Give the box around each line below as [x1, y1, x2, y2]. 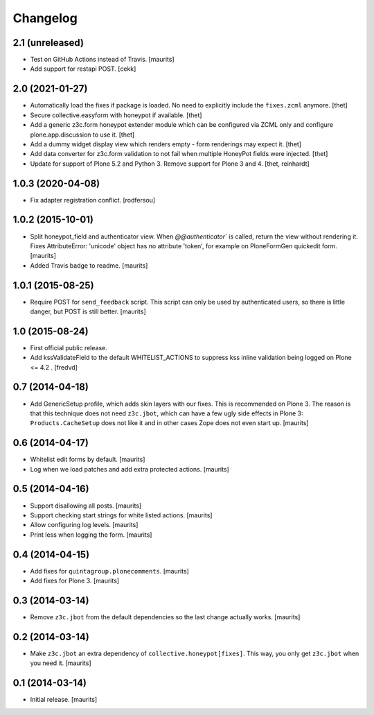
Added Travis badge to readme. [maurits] [30, 261, 148, 270]
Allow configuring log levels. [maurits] [30, 521, 139, 529]
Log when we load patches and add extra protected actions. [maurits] [30, 465, 230, 473]
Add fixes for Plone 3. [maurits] [30, 576, 120, 585]
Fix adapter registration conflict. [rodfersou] [30, 196, 156, 204]
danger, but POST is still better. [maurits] [30, 307, 147, 316]
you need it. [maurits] [30, 659, 91, 667]
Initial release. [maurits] [30, 696, 98, 704]
